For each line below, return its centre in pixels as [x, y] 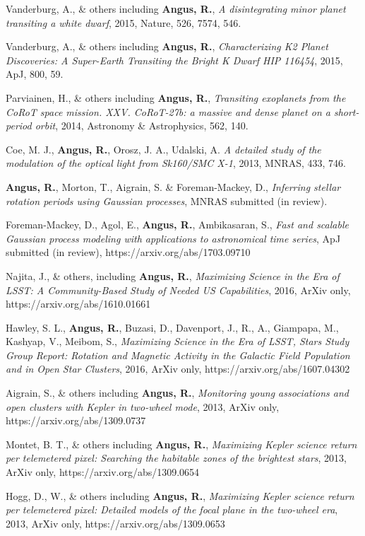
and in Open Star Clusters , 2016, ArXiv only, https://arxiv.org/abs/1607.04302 [178, 369]
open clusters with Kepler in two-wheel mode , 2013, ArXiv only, [143, 406]
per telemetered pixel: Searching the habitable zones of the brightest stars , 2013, [176, 458]
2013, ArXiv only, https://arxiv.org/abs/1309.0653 [115, 523]
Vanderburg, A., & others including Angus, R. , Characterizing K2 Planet [167, 46]
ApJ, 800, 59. [35, 74]
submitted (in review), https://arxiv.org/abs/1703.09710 [128, 252]
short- [346, 111]
